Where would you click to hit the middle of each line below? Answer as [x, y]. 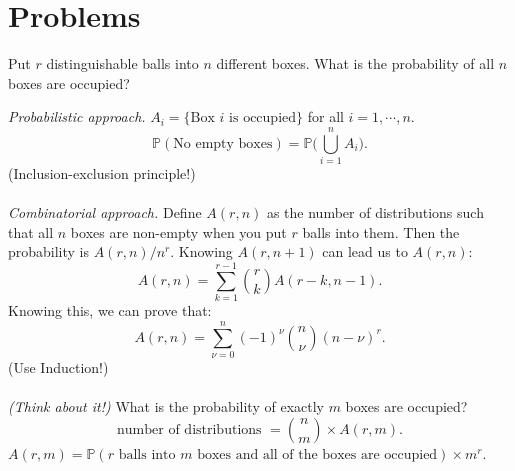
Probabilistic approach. [77, 116]
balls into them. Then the [381, 231]
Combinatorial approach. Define [105, 212]
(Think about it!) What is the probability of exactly [166, 406]
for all [325, 116]
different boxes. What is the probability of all [355, 63]
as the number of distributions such [375, 212]
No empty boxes [223, 143]
